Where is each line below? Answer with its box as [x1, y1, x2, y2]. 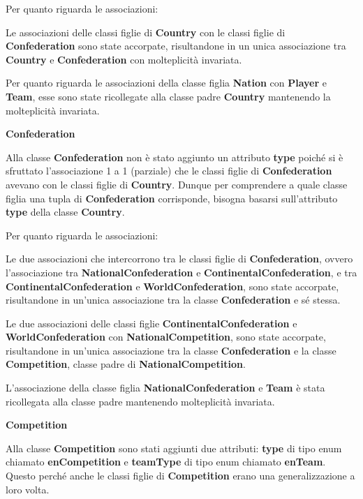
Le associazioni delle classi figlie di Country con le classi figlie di [6, 24, 286, 39]
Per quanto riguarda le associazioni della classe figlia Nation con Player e [6, 75, 327, 90]
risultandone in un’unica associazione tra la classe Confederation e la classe [6, 343, 336, 357]
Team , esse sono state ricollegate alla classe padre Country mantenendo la [6, 89, 331, 103]
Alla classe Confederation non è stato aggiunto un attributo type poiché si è [6, 149, 343, 164]
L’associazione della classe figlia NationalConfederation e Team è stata [6, 380, 325, 395]
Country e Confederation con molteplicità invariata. [6, 52, 242, 66]
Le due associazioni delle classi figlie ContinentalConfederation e [6, 315, 297, 330]
